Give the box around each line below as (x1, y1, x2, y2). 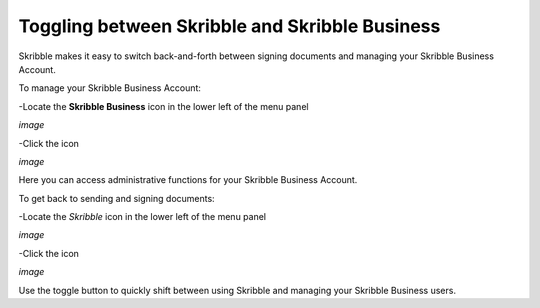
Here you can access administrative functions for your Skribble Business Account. (18, 174, 358, 186)
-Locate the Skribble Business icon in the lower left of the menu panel (18, 100, 309, 112)
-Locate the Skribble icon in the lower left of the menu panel (18, 211, 267, 223)
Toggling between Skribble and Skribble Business (18, 15, 441, 37)
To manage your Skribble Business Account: (18, 82, 202, 94)
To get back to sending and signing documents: (18, 192, 215, 204)
